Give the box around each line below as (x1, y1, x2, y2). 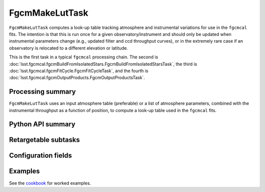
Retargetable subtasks (9, 136, 80, 144)
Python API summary (9, 120, 76, 129)
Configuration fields (9, 151, 72, 160)
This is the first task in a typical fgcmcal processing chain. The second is (9, 54, 159, 60)
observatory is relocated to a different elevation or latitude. (9, 45, 128, 51)
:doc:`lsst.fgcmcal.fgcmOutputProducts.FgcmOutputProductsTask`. (9, 75, 145, 81)
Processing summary (9, 87, 76, 96)
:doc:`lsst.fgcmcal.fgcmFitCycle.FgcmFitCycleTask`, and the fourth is (9, 68, 149, 74)
